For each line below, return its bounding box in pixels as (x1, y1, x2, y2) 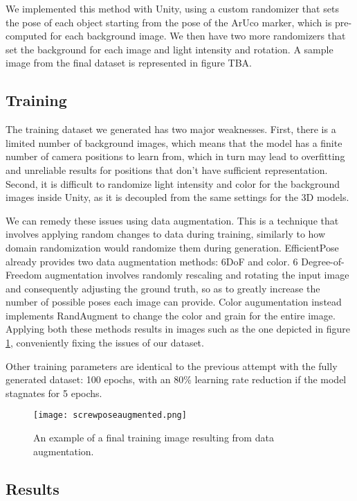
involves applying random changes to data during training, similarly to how (6, 227, 326, 241)
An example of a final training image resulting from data (33, 430, 274, 445)
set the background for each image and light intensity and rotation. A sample (6, 42, 333, 56)
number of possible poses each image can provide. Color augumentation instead (6, 295, 342, 309)
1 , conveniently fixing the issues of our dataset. (6, 335, 204, 350)
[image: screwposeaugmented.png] (33, 410, 187, 421)
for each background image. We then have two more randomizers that (50, 28, 346, 43)
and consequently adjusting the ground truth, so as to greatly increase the (6, 281, 320, 295)
